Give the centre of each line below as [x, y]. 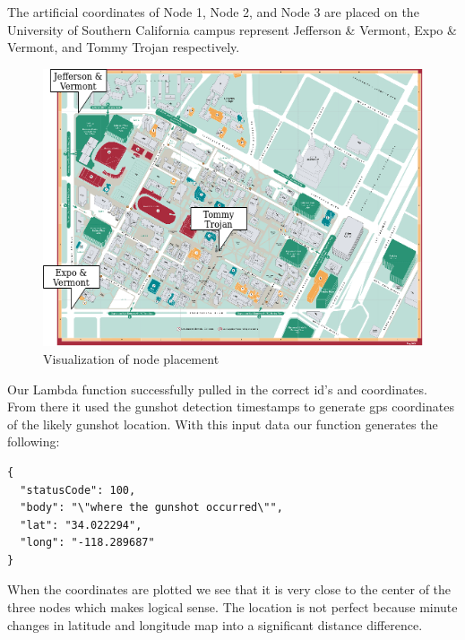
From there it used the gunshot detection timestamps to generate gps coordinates [231, 406]
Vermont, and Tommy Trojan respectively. [124, 47]
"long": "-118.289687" [87, 543]
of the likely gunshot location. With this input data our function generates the [223, 424]
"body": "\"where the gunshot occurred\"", [151, 508]
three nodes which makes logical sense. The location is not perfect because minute [232, 607]
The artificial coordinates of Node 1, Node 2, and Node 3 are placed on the [213, 12]
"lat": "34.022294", [81, 525]
